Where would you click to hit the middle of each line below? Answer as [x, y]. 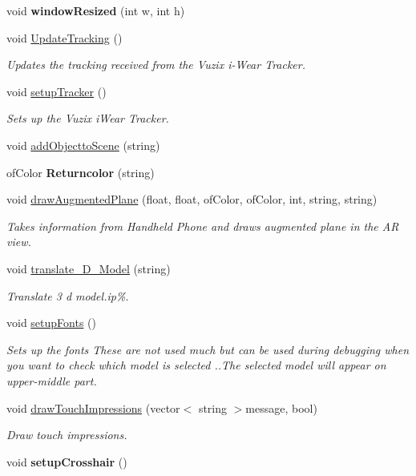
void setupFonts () [51, 323]
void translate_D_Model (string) [89, 268]
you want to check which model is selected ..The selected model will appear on [196, 365]
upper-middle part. [52, 380]
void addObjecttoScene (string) [83, 145]
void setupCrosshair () [67, 461]
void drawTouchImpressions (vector [93, 407]
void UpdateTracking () [65, 37]
